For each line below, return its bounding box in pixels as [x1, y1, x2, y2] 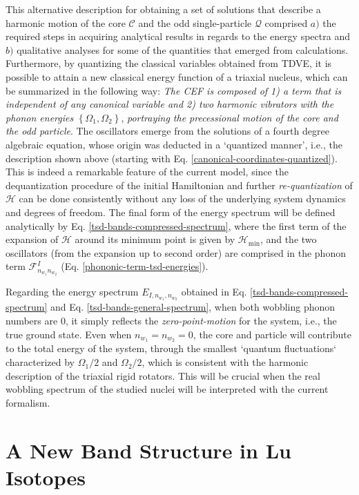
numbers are [6, 313, 58, 328]
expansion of [6, 232, 59, 246]
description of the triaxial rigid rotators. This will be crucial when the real [6, 368, 320, 382]
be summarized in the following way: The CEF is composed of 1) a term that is [6, 83, 342, 97]
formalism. [6, 395, 50, 409]
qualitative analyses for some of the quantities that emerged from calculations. [17, 42, 349, 57]
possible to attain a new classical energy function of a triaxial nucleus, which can [6, 69, 348, 84]
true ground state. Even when [6, 327, 132, 341]
